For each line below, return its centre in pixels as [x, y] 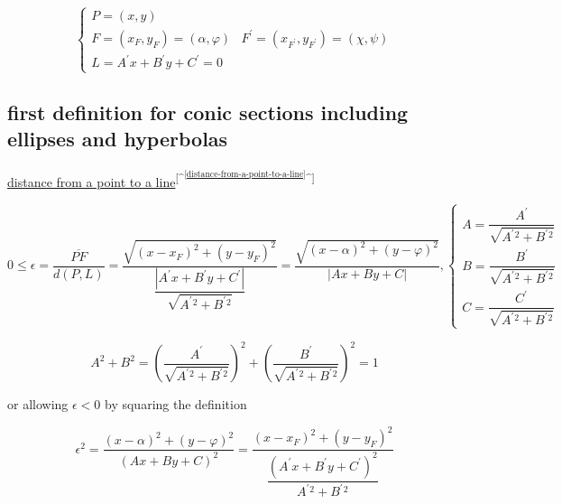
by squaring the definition [176, 404]
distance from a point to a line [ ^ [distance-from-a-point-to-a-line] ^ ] [161, 179]
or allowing [38, 404]
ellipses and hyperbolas [118, 139]
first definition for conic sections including [208, 112]
